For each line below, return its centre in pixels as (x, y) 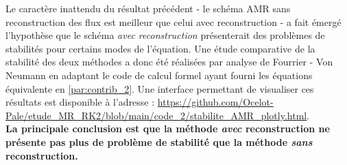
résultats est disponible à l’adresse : (80, 102)
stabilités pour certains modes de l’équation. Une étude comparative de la (160, 48)
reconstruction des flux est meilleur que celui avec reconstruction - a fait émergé (173, 21)
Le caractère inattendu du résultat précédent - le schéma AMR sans (148, 8)
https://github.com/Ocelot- (215, 102)
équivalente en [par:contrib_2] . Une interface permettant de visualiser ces (160, 88)
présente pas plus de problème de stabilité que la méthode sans (159, 141)
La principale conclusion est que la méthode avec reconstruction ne (168, 129)
